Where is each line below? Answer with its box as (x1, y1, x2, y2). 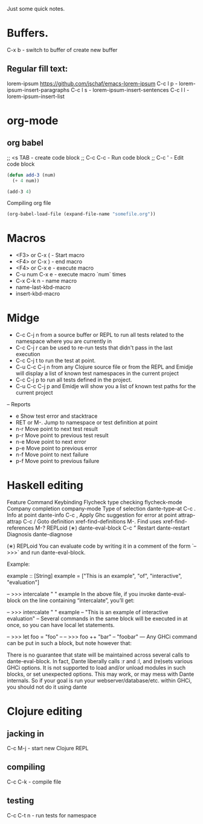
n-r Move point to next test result (15, 426, 98, 433)
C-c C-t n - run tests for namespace (7, 811, 97, 819)
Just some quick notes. (7, 5, 65, 12)
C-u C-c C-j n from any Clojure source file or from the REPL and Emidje (15, 363, 193, 371)
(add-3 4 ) (7, 189, 32, 195)
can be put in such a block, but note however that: (7, 640, 132, 647)
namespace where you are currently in (15, 338, 112, 345)
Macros (7, 232, 46, 245)
